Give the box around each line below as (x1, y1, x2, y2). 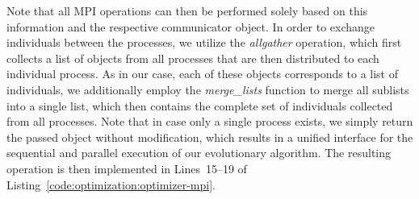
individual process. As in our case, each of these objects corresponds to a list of (6, 65, 398, 82)
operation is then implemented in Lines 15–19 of (6, 160, 247, 176)
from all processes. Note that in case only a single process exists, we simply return (6, 113, 413, 130)
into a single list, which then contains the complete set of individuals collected (6, 97, 393, 114)
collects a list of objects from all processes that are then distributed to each (6, 49, 379, 66)
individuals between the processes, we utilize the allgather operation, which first (6, 34, 402, 51)
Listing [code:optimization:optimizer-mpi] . (6, 176, 216, 193)
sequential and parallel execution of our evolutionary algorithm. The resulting (6, 144, 392, 161)
